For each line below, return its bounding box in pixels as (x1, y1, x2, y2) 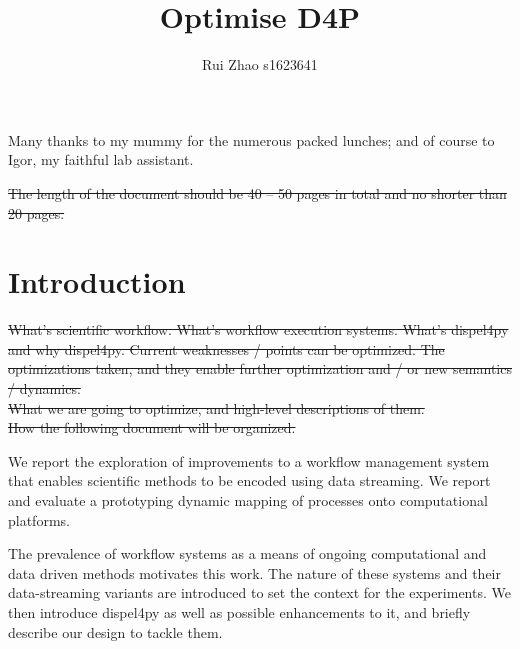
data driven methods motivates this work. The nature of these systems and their (8, 562, 501, 583)
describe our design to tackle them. (8, 621, 223, 642)
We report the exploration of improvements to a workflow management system (8, 450, 490, 471)
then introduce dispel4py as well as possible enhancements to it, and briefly (8, 601, 471, 622)
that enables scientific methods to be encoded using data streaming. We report (8, 470, 491, 491)
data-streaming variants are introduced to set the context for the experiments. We (8, 582, 511, 603)
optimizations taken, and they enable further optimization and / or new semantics (8, 358, 512, 379)
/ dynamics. (8, 378, 81, 398)
